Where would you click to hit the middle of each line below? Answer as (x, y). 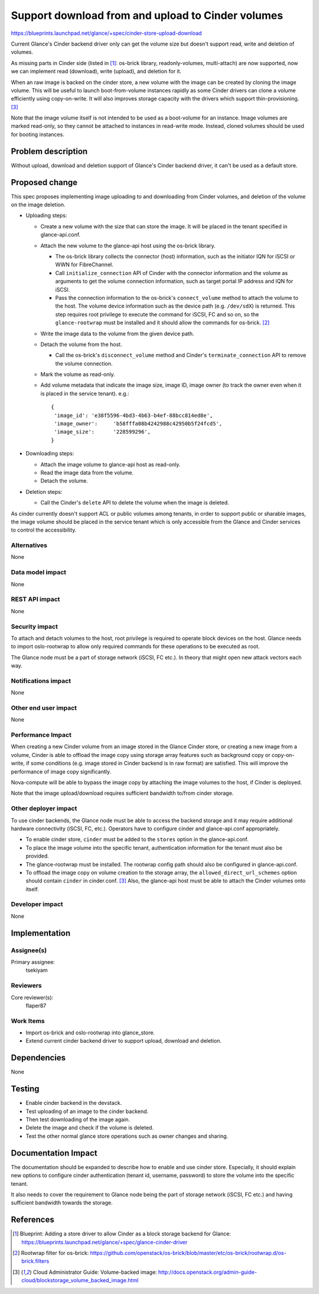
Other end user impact (44, 708)
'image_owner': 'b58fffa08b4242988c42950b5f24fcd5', (138, 424)
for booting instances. (38, 134)
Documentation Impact (54, 1153)
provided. (38, 856)
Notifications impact (41, 681)
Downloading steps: (50, 454)
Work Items (28, 1021)
